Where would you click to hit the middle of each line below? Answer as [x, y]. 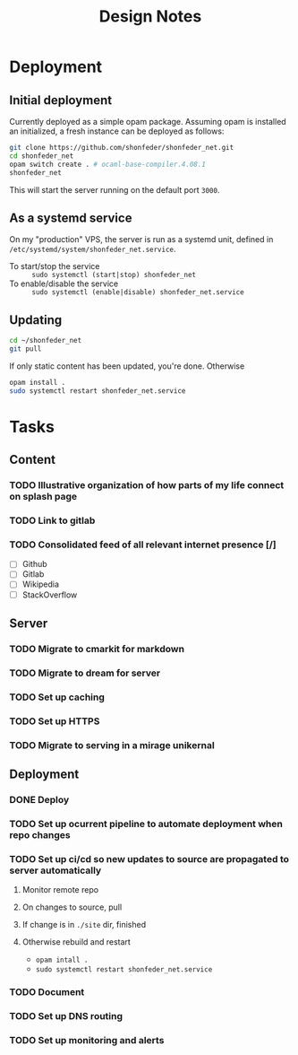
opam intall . [62, 960]
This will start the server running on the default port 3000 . [115, 189]
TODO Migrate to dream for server [85, 673]
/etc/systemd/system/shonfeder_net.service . [93, 249]
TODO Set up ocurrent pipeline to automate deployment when [146, 824]
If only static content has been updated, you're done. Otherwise [127, 366]
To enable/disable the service [64, 283]
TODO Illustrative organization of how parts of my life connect [147, 485]
